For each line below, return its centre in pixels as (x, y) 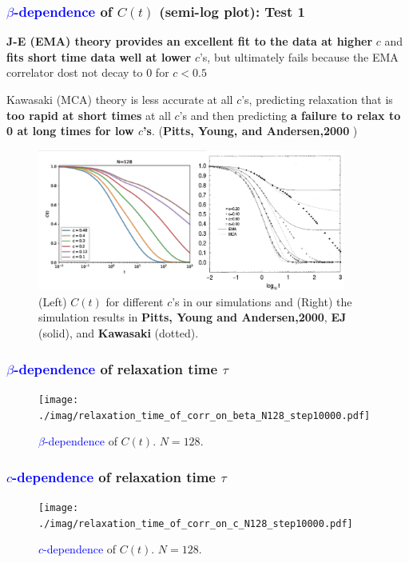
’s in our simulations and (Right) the (262, 301)
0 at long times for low (70, 131)
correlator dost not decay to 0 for (88, 72)
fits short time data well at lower (99, 56)
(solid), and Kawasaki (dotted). (119, 333)
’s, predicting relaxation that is (317, 99)
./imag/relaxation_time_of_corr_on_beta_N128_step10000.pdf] (204, 415)
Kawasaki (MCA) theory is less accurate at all (120, 99)
